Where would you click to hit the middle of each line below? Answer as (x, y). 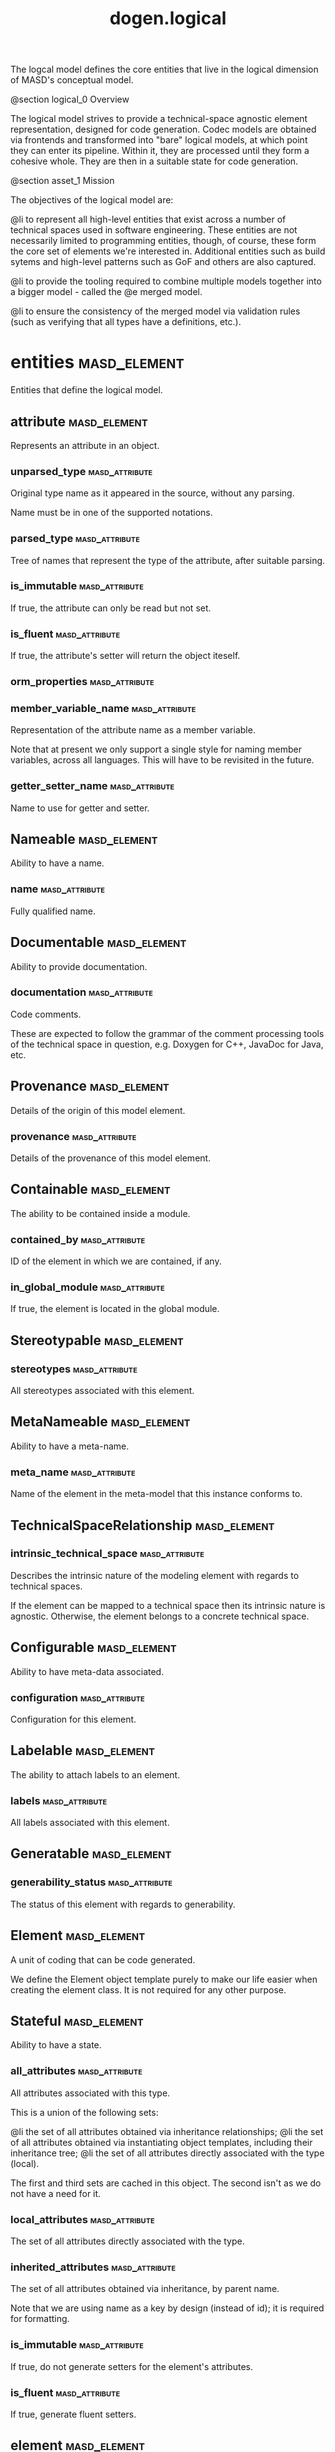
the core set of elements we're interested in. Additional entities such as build (168, 251)
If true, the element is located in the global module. (115, 1309)
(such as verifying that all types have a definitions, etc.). (126, 322)
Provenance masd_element (90, 1086)
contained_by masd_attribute (78, 1239)
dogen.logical (168, 18)
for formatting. (40, 2319)
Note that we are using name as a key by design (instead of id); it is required (167, 2308)
